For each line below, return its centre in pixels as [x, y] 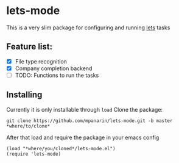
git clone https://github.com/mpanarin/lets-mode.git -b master [89, 121]
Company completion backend [54, 68]
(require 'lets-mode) [34, 154]
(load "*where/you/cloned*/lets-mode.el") [61, 148]
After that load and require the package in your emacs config [83, 137]
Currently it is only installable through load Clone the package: [85, 109]
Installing [24, 95]
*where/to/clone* [28, 126]
